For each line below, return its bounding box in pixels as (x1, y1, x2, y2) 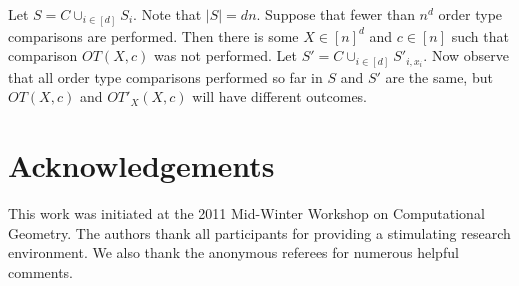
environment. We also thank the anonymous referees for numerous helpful (8, 242, 459, 263)
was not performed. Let (153, 45, 297, 66)
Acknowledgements (8, 145, 275, 185)
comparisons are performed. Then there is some (8, 25, 299, 46)
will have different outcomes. (192, 86, 368, 107)
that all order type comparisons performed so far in (8, 66, 323, 87)
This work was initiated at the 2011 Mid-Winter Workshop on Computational (8, 202, 485, 223)
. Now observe (423, 45, 509, 66)
